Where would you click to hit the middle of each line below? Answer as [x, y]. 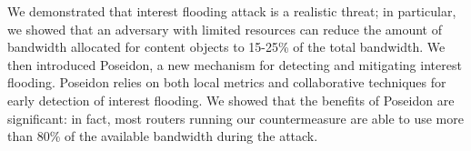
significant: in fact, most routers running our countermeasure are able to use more [235, 118]
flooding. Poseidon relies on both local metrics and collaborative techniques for [227, 82]
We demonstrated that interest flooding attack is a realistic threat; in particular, [232, 11]
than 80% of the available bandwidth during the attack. [163, 136]
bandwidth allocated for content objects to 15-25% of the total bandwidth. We [226, 47]
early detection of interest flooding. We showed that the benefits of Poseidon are [231, 100]
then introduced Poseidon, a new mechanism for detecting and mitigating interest [235, 64]
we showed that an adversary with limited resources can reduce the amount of [225, 29]
